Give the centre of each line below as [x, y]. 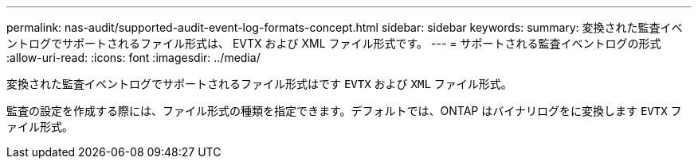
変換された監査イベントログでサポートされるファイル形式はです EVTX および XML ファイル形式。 [259, 84]
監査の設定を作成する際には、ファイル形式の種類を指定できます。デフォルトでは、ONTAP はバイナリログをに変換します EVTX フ [344, 111]
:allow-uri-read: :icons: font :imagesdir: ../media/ [133, 58]
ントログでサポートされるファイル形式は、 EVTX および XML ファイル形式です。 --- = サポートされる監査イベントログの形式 [334, 43]
